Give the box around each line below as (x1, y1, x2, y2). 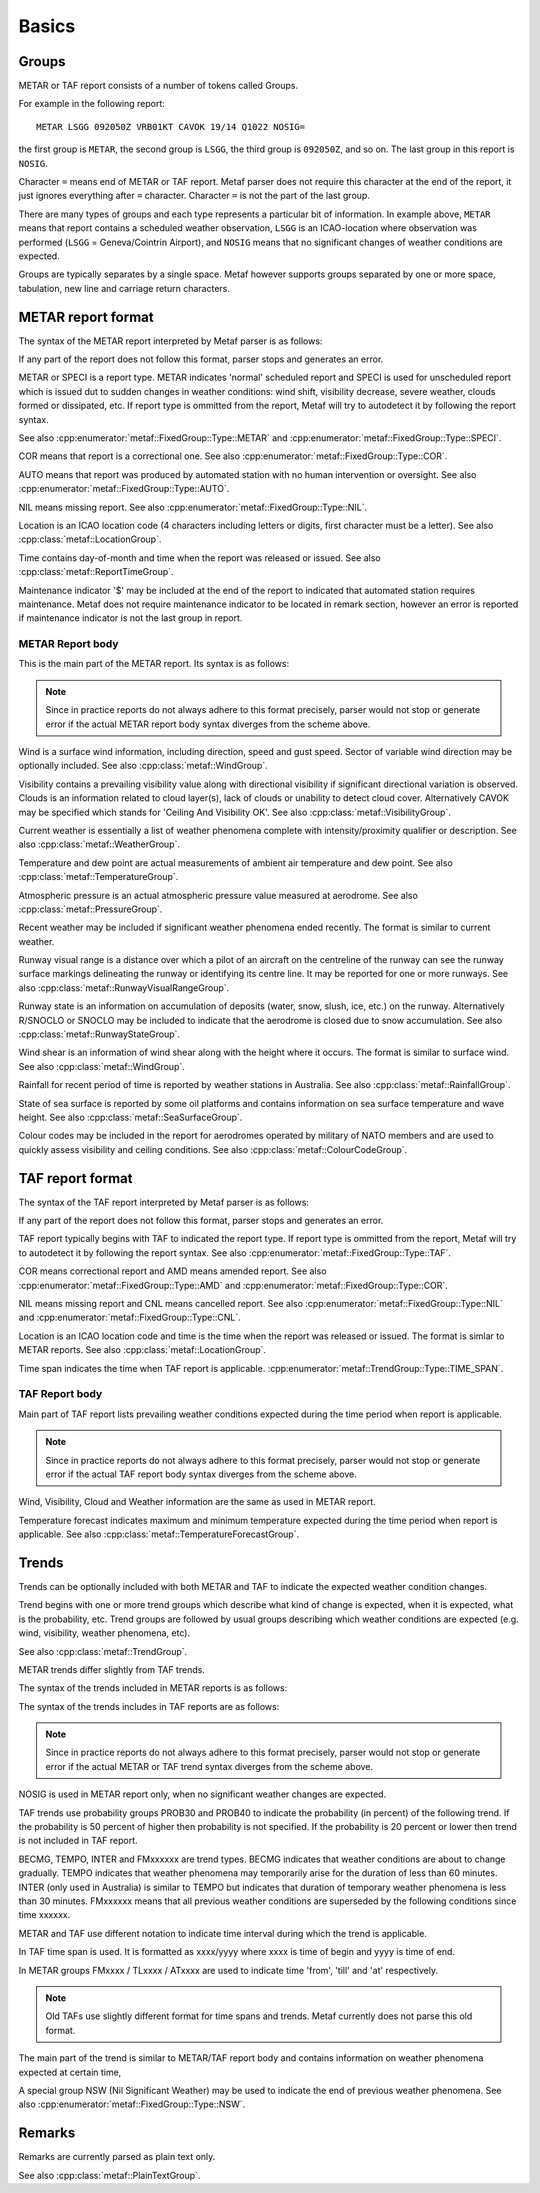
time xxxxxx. (18, 1909, 71, 1921)
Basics (18, 15, 76, 37)
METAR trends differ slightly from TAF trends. (18, 1663, 205, 1675)
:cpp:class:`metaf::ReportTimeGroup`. (18, 566, 174, 578)
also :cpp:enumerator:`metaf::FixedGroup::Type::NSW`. (18, 2098, 246, 2110)
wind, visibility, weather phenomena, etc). (18, 1627, 190, 1639)
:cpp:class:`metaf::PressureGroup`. (18, 903, 163, 915)
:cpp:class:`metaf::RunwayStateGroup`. (18, 1028, 180, 1040)
